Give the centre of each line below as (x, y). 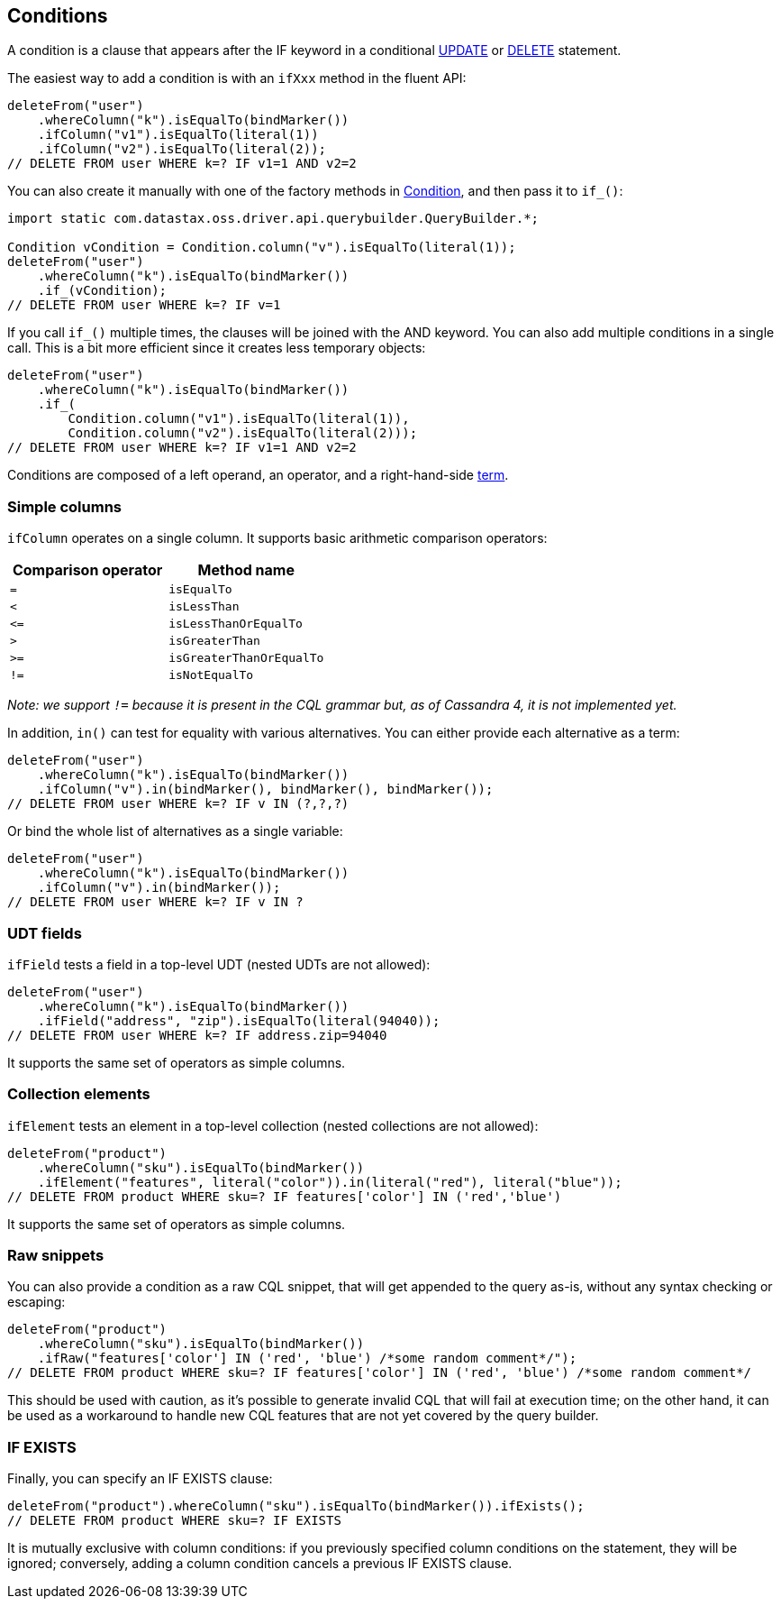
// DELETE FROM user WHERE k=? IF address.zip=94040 (197, 1035)
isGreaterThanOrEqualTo (246, 658)
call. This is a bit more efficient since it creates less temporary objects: (217, 348)
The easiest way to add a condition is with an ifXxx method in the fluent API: (237, 78)
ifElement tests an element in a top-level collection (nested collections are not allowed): (273, 1125)
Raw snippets (56, 1256)
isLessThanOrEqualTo (236, 624)
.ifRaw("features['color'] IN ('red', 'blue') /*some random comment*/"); (307, 1358)
